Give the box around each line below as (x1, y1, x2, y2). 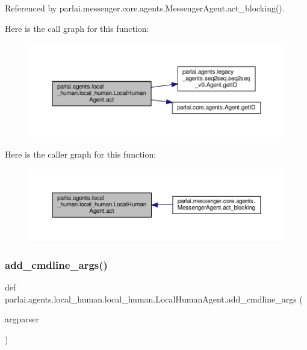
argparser (5, 313, 39, 325)
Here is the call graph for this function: (5, 22, 149, 34)
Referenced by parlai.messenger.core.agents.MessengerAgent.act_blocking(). (5, 2, 285, 14)
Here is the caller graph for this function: (5, 148, 157, 161)
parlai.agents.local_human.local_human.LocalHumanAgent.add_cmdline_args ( (5, 292, 303, 305)
